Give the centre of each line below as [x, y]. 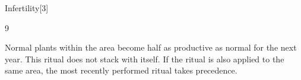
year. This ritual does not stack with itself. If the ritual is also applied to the [145, 59]
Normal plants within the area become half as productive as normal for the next [151, 47]
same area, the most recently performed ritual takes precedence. [121, 70]
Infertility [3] [27, 8]
